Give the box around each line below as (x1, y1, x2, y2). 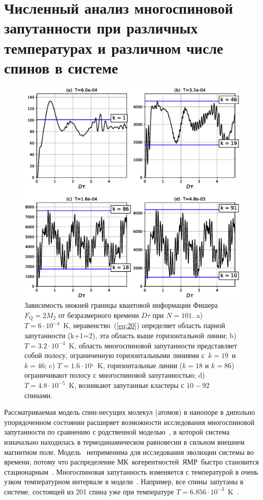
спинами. (24, 389, 53, 400)
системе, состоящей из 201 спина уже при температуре (4, 486, 174, 496)
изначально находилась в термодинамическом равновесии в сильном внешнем (4, 436, 245, 447)
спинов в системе (4, 57, 118, 78)
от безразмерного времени (58, 310, 139, 320)
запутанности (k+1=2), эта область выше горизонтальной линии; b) (24, 330, 237, 341)
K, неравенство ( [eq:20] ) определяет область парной (63, 320, 225, 331)
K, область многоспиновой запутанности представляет (69, 340, 237, 350)
